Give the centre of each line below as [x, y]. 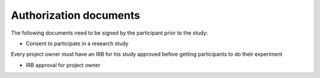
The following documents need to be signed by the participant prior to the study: [110, 33]
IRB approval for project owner [63, 65]
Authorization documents [76, 15]
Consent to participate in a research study [77, 43]
